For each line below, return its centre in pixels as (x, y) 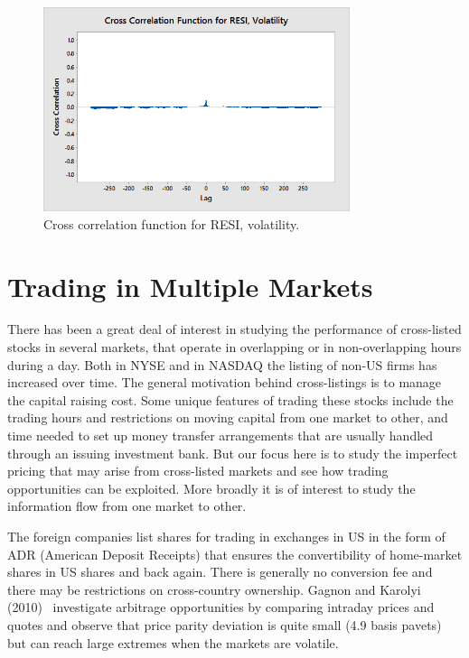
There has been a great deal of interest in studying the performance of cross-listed (234, 329)
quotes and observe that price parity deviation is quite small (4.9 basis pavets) (225, 624)
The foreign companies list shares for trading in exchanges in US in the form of (226, 536)
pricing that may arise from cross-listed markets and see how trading (198, 471)
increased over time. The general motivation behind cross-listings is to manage (225, 382)
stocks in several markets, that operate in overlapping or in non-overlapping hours (234, 347)
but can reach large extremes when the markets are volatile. (173, 642)
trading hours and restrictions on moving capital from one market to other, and (228, 417)
